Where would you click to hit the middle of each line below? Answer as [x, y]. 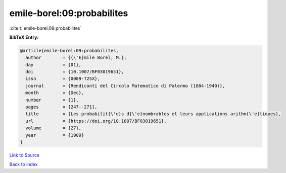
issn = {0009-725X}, [63, 79]
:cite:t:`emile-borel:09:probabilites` [45, 28]
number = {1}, [52, 100]
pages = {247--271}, [62, 107]
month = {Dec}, [55, 93]
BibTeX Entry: [24, 37]
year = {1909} [55, 135]
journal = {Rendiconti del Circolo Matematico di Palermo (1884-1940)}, [125, 86]
